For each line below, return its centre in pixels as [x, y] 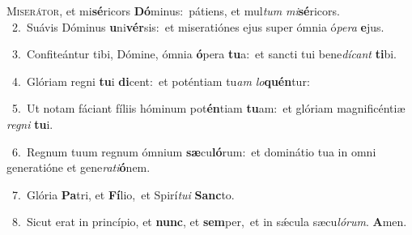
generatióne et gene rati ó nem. [79, 167]
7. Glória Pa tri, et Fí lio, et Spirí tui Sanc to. [123, 194]
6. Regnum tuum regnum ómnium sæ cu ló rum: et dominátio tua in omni [194, 151]
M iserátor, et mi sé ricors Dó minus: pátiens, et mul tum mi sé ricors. [173, 11]
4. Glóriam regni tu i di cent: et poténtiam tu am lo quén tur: [161, 81]
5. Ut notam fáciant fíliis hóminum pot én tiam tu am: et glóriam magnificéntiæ [208, 108]
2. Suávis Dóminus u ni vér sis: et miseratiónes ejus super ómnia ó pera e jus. [198, 26]
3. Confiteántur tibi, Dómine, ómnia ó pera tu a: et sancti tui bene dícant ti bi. [204, 54]
